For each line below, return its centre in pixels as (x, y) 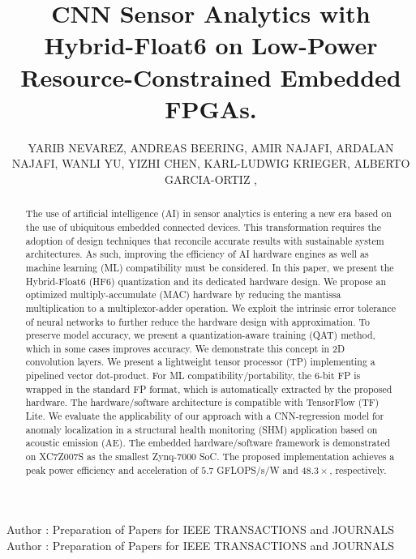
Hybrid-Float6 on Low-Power (211, 45)
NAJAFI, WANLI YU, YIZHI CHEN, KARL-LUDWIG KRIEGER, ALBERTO (211, 163)
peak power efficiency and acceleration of (112, 469)
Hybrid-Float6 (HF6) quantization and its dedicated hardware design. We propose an (206, 281)
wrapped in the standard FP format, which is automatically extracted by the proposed (209, 388)
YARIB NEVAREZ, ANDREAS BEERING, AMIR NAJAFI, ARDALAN (211, 147)
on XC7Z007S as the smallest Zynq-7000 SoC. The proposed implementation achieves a (210, 457)
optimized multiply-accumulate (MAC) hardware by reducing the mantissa (183, 294)
